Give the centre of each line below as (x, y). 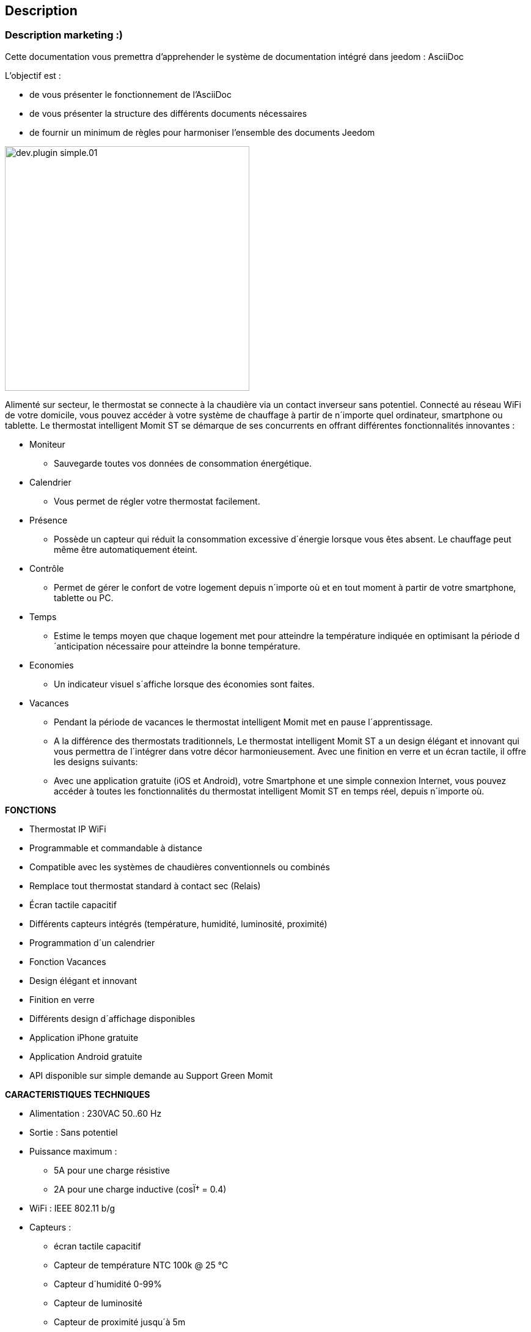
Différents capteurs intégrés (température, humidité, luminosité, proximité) (178, 923)
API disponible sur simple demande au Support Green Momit (151, 1075)
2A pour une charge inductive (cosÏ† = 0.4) (140, 1189)
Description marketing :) (64, 35)
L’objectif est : (33, 75)
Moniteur (47, 444)
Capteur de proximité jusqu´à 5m (120, 1322)
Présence (49, 520)
